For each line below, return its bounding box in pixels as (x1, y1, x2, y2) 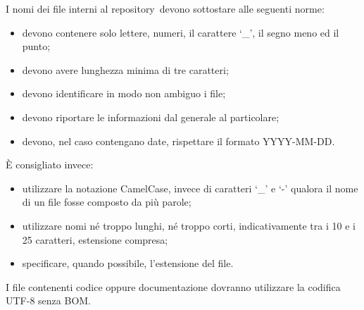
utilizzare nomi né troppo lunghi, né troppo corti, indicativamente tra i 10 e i (22, 218, 356, 232)
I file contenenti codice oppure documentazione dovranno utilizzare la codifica (6, 279, 341, 294)
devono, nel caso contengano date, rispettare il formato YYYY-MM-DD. (22, 133, 335, 148)
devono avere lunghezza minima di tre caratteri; (22, 62, 229, 77)
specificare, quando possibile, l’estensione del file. (22, 256, 234, 271)
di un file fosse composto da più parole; (22, 194, 192, 209)
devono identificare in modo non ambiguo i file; (22, 86, 226, 101)
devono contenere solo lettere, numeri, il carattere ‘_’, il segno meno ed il (22, 25, 339, 39)
